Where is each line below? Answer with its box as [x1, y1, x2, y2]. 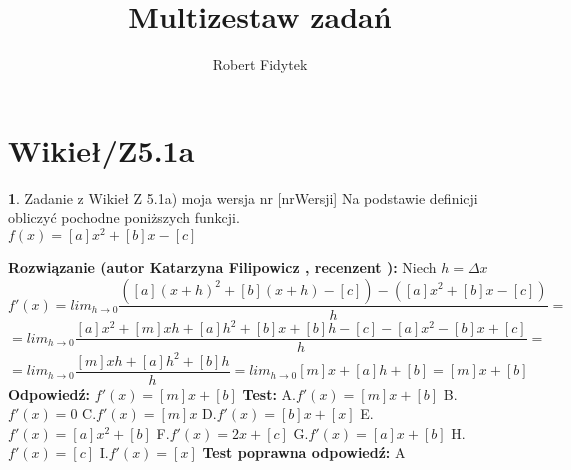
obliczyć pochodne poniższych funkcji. [8, 207, 240, 228]
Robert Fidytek [212, 54, 308, 75]
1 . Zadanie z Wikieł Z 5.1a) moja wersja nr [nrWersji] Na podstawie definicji [8, 187, 478, 208]
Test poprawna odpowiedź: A [202, 442, 406, 463]
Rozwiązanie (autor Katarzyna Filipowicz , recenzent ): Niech [8, 256, 437, 277]
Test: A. [242, 383, 296, 404]
